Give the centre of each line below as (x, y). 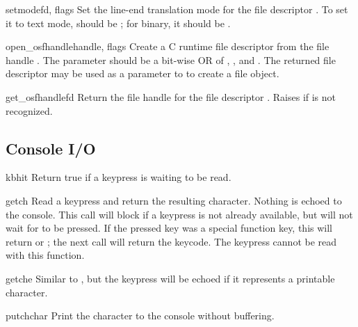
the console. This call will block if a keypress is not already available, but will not (179, 214)
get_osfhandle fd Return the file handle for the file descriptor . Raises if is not (171, 96)
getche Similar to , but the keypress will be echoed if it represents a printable (170, 278)
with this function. (45, 255)
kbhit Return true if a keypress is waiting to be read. (119, 177)
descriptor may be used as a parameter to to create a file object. (143, 73)
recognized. (29, 110)
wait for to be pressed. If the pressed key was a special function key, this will (169, 228)
